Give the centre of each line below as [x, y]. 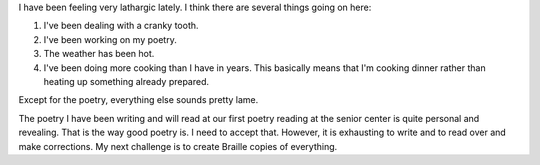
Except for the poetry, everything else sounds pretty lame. [138, 100]
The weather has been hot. [99, 54]
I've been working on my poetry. [110, 39]
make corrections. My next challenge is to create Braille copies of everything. [178, 146]
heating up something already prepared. [126, 81]
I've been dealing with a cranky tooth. [121, 26]
